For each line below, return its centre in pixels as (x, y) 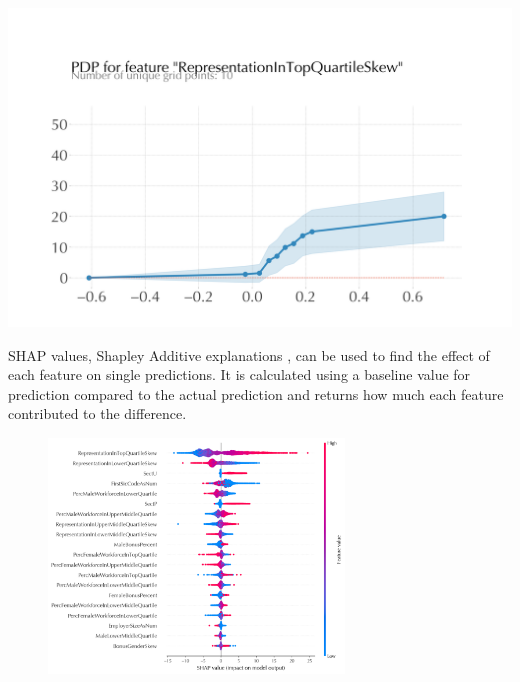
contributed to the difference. (97, 413)
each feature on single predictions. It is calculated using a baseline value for (239, 374)
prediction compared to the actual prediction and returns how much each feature (256, 393)
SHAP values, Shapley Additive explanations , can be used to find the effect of (249, 354)
